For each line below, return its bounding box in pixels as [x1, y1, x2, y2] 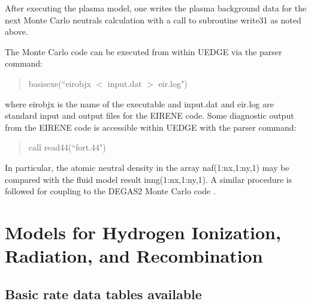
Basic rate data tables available [5, 284, 202, 303]
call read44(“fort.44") [28, 141, 106, 153]
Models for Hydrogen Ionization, [5, 219, 281, 244]
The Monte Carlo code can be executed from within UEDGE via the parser [5, 45, 282, 58]
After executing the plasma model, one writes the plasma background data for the [5, 2, 307, 14]
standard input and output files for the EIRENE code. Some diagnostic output [5, 109, 294, 122]
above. [5, 25, 28, 38]
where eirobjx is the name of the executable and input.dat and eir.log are [5, 97, 274, 110]
